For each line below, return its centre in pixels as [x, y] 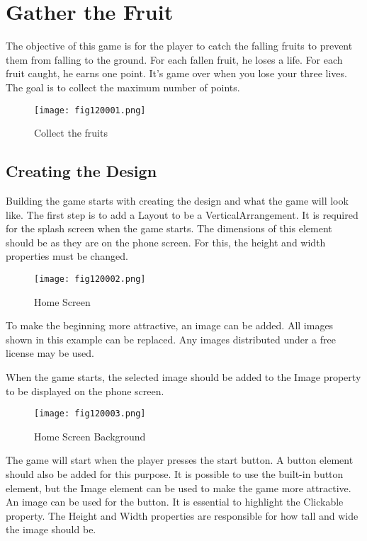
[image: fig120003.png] [90, 414]
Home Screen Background [90, 436]
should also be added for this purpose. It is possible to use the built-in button [175, 473]
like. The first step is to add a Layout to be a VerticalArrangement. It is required [182, 214]
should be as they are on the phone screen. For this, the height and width [166, 242]
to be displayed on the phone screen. [85, 391]
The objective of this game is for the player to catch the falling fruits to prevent [179, 46]
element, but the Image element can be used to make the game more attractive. [179, 488]
